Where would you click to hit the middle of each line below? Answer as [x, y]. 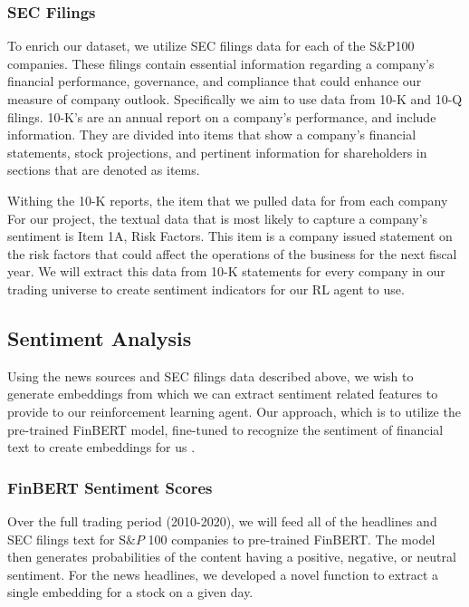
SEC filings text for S [67, 539]
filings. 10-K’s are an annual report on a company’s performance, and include [222, 116]
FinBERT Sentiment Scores [110, 487]
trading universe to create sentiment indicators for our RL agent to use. [206, 289]
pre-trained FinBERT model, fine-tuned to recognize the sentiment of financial [225, 429]
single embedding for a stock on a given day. [130, 592]
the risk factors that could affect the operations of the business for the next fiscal [232, 253]
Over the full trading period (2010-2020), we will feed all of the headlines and [222, 520]
